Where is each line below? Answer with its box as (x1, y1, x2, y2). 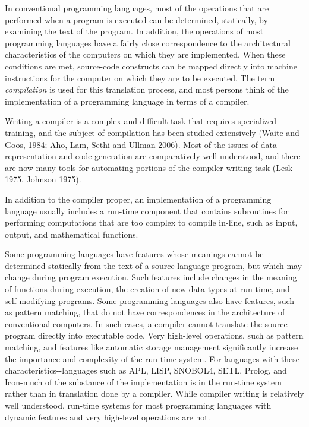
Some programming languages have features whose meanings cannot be (5, 248, 264, 260)
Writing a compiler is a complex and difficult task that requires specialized (5, 115, 277, 127)
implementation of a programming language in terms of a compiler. (5, 94, 250, 107)
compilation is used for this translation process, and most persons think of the (5, 83, 289, 96)
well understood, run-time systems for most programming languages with (5, 399, 272, 411)
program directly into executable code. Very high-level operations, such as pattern (5, 329, 304, 341)
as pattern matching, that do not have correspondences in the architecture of (5, 306, 285, 318)
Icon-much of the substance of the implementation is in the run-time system (5, 375, 282, 388)
